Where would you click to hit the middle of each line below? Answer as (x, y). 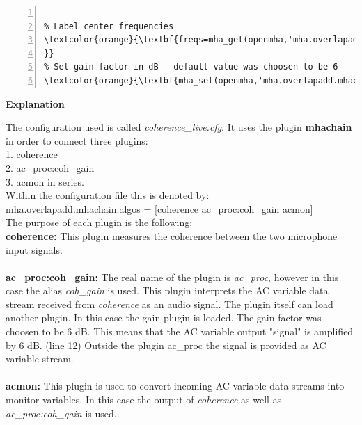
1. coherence (32, 154)
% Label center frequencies (109, 26)
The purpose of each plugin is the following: (99, 222)
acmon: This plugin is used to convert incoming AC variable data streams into (175, 386)
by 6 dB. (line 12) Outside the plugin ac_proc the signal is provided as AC (166, 345)
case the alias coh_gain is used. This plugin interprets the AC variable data (167, 290)
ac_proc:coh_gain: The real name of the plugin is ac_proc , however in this (172, 276)
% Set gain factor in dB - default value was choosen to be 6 (191, 67)
